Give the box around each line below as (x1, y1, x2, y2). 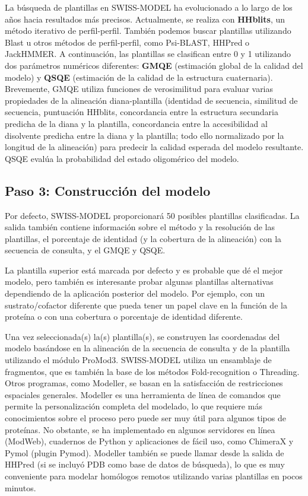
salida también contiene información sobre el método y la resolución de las (5, 221, 275, 233)
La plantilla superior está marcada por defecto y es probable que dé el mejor (5, 263, 283, 276)
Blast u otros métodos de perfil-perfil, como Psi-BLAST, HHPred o (5, 36, 250, 48)
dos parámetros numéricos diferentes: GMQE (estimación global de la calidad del (5, 59, 303, 71)
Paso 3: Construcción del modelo (5, 181, 211, 199)
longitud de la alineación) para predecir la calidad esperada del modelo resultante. (5, 141, 304, 153)
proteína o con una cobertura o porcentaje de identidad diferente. (5, 310, 243, 323)
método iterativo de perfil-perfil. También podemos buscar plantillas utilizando (5, 24, 291, 37)
